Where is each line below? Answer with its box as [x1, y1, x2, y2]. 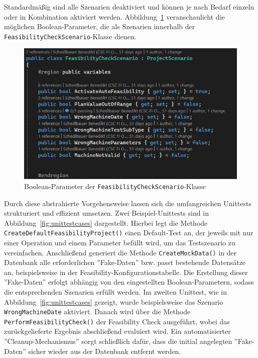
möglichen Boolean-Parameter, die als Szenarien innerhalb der [4, 21, 195, 32]
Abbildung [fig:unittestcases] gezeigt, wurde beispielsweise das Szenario [4, 296, 223, 307]
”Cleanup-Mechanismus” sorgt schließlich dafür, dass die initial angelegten [4, 336, 232, 346]
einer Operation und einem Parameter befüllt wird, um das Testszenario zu [4, 237, 235, 247]
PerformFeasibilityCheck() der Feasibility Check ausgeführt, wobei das [4, 316, 230, 326]
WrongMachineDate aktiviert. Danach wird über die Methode [4, 306, 191, 317]
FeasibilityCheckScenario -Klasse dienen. [4, 31, 137, 41]
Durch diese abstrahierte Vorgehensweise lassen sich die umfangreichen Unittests [4, 198, 251, 208]
